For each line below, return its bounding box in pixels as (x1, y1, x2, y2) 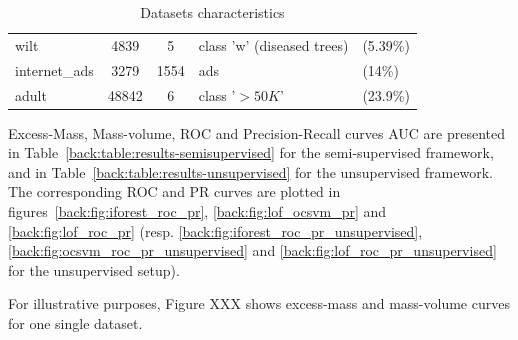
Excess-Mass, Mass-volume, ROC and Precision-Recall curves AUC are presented (8, 122, 505, 143)
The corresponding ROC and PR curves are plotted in (8, 181, 341, 202)
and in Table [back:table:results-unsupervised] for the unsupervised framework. (8, 161, 493, 182)
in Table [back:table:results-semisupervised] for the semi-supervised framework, (8, 142, 494, 163)
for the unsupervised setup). (8, 259, 180, 280)
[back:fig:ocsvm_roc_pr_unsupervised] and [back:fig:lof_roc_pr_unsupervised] (8, 240, 497, 261)
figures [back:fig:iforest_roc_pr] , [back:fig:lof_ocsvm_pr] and (8, 201, 387, 221)
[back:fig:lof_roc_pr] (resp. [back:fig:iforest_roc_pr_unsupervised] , (8, 220, 423, 241)
